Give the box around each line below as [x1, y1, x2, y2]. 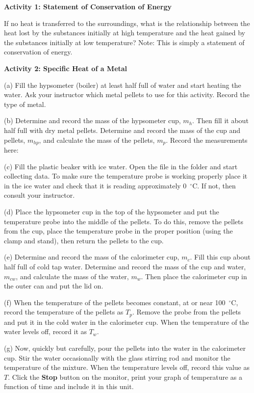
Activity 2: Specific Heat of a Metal [4, 63, 127, 73]
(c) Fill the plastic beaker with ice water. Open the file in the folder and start [4, 161, 238, 171]
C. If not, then [192, 180, 236, 190]
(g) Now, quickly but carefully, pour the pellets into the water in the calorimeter [4, 342, 246, 353]
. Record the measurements [166, 134, 248, 145]
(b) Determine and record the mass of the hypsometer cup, [4, 115, 181, 126]
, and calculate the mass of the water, [16, 271, 129, 281]
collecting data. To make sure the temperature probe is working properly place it [4, 171, 248, 181]
